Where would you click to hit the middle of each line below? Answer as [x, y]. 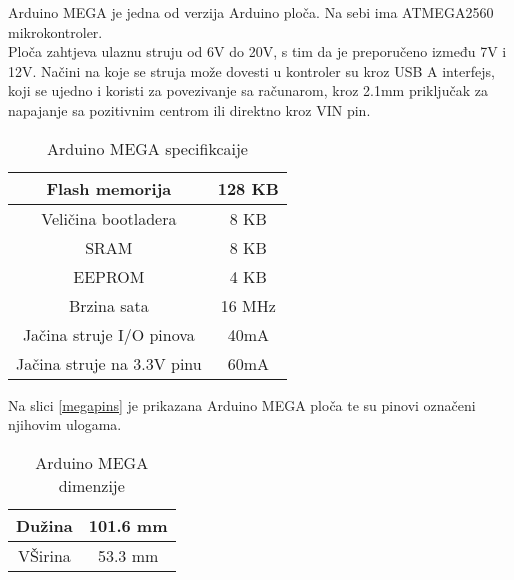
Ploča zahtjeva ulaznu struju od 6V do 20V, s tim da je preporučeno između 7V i [257, 51]
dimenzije [91, 485]
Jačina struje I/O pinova [108, 334]
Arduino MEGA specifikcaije [147, 148]
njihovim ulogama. [65, 424]
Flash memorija [109, 188]
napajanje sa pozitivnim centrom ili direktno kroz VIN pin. [189, 109]
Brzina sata [108, 305]
